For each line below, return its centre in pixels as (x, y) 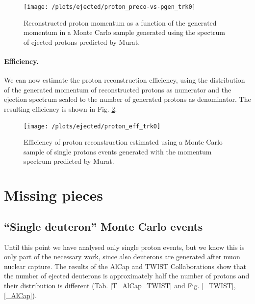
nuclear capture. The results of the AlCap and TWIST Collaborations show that (125, 266)
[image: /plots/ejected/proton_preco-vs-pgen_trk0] (110, 7)
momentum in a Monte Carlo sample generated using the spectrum (124, 32)
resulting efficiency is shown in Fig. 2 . (61, 109)
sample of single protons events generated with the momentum (118, 151)
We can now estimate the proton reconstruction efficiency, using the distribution (125, 80)
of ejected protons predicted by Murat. (82, 42)
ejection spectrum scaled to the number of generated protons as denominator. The (127, 99)
